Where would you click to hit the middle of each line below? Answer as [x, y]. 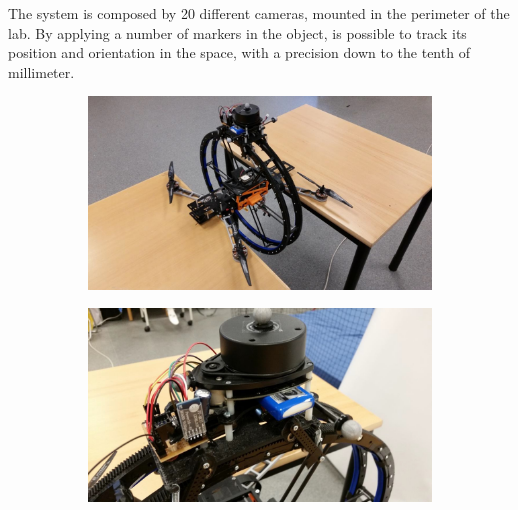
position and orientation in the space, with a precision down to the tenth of [239, 52]
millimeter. [41, 71]
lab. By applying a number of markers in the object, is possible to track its [237, 32]
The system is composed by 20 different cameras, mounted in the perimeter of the [259, 13]
